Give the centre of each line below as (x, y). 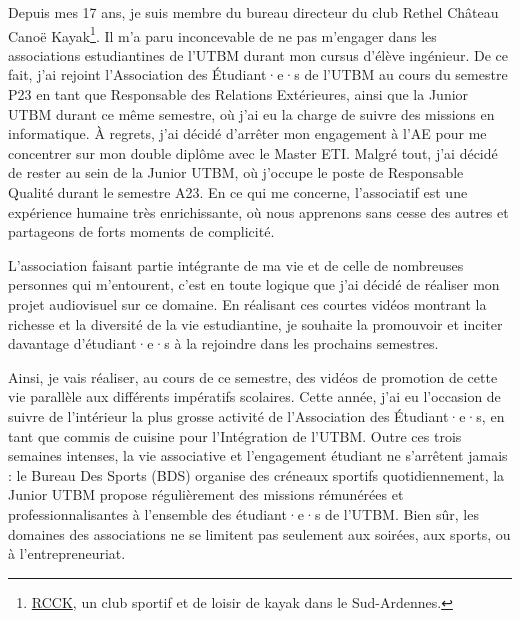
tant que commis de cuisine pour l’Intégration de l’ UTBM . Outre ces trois (235, 435)
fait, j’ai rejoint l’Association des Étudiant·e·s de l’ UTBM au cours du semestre (258, 74)
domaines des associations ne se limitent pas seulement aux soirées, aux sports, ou (259, 533)
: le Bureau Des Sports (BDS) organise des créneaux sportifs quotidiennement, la (256, 474)
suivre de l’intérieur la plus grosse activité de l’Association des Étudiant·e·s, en (256, 415)
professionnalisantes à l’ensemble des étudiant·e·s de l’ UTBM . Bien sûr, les (243, 513)
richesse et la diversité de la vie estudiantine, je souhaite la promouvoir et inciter (255, 323)
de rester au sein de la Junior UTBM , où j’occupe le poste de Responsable (236, 172)
